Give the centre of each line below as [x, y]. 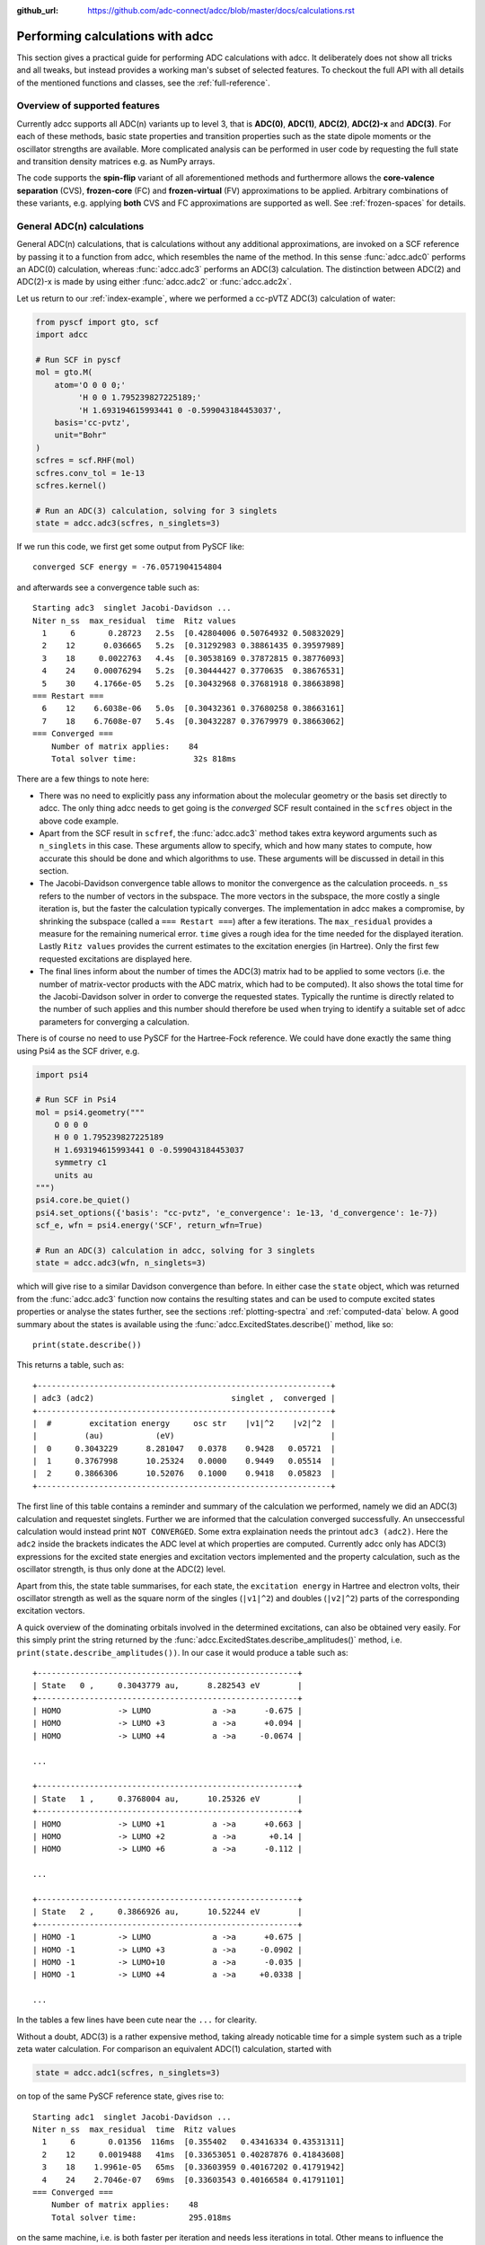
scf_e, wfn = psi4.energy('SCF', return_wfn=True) [150, 1225]
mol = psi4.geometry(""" [90, 1112]
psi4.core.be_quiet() [83, 1200]
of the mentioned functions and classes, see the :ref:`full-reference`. [143, 83]
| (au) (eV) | [184, 1436]
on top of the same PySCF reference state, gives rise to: [120, 2096]
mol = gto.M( [64, 372]
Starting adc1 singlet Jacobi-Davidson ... [132, 2117]
